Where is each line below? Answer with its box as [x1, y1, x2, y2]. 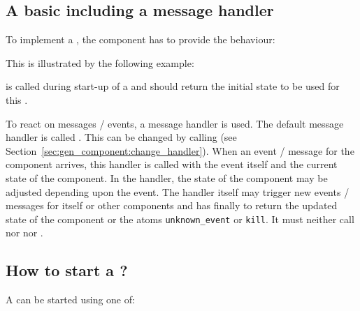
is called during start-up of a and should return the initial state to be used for [6, 79, 340, 93]
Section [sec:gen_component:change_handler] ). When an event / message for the [6, 143, 354, 158]
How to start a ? [6, 259, 128, 281]
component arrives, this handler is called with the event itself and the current [6, 157, 338, 172]
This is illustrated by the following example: [6, 55, 194, 70]
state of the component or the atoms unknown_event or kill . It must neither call [6, 211, 354, 226]
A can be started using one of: [6, 292, 135, 307]
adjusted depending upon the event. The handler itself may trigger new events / [6, 184, 350, 199]
